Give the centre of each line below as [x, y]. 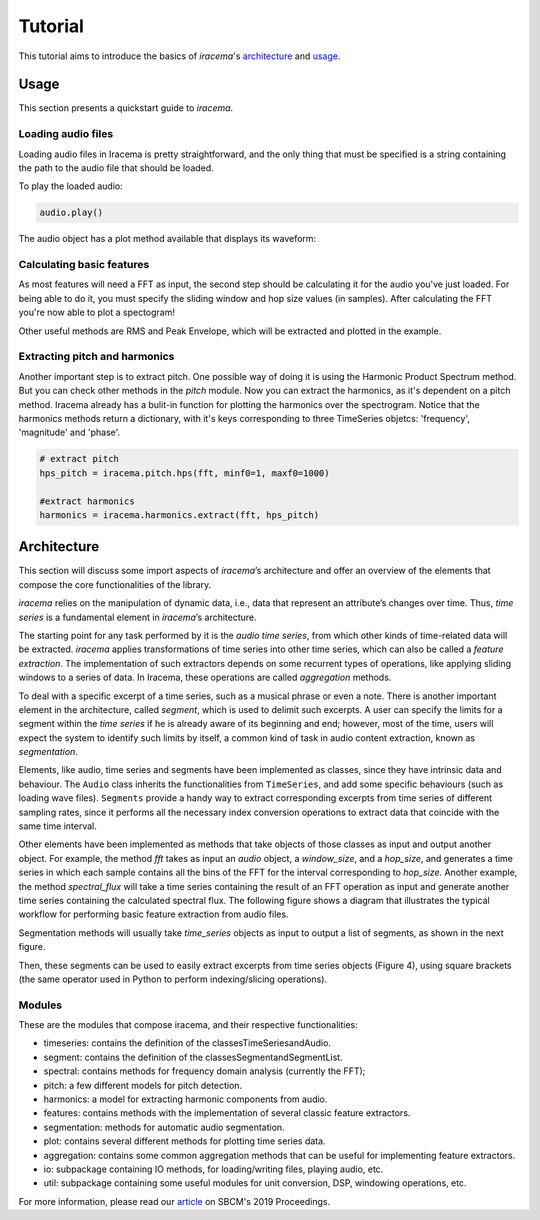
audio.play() [71, 213]
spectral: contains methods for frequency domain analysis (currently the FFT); [204, 1071]
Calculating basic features [84, 265]
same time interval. [57, 826]
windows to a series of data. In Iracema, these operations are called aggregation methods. [205, 677]
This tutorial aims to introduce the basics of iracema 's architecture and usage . [179, 56]
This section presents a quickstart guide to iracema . [126, 108]
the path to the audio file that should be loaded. [116, 167]
